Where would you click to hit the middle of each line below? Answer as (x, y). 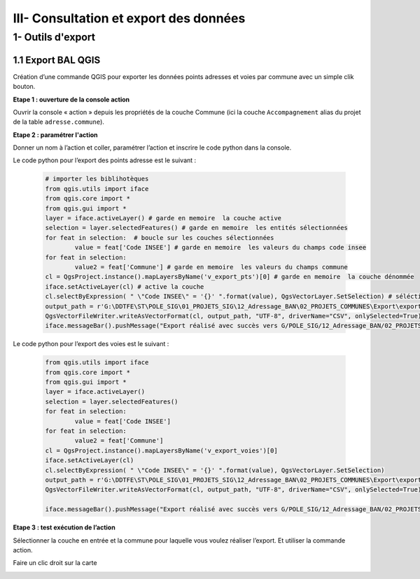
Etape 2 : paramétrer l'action (55, 135)
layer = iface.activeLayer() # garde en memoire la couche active (163, 218)
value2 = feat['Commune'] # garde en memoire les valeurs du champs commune (211, 267)
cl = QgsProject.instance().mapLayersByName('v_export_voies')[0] (161, 450)
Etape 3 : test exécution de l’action (64, 527)
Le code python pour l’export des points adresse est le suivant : (105, 160)
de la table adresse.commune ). (59, 122)
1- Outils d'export (54, 37)
